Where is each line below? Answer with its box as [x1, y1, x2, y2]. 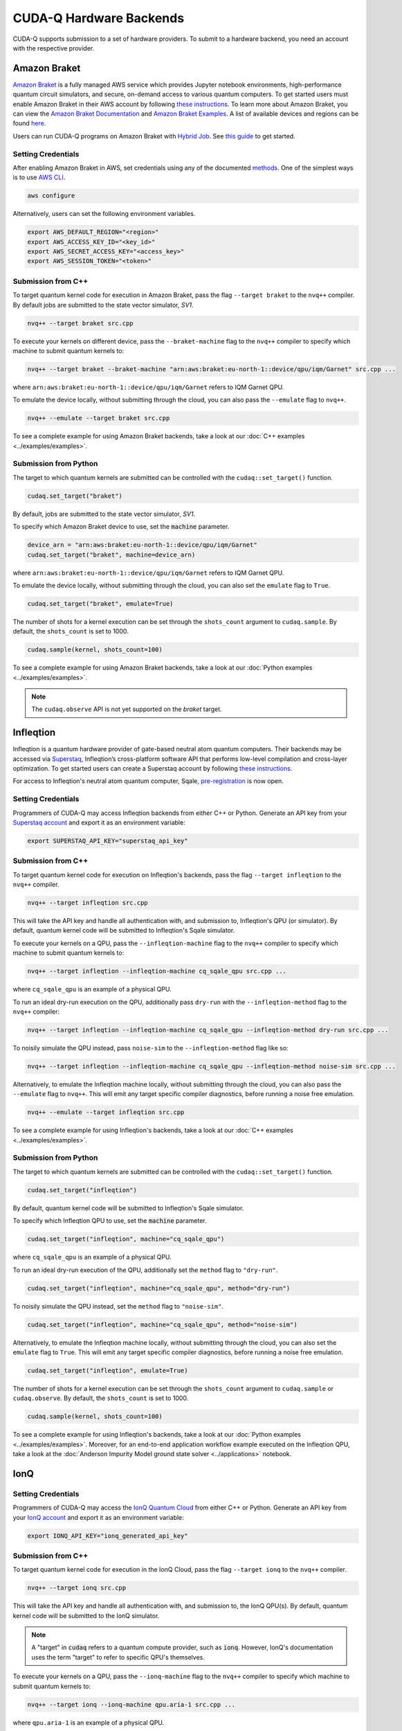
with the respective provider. [12, 44, 95, 52]
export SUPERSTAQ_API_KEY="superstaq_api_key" [27, 837, 188, 845]
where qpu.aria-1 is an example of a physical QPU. [12, 1718, 165, 1727]
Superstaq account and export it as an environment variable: [12, 818, 186, 827]
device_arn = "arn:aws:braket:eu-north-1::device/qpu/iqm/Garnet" [27, 541, 257, 549]
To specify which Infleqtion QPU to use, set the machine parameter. [12, 1217, 207, 1225]
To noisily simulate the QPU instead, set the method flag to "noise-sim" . [12, 1302, 224, 1310]
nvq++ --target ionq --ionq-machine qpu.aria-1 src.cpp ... [27, 1701, 236, 1708]
